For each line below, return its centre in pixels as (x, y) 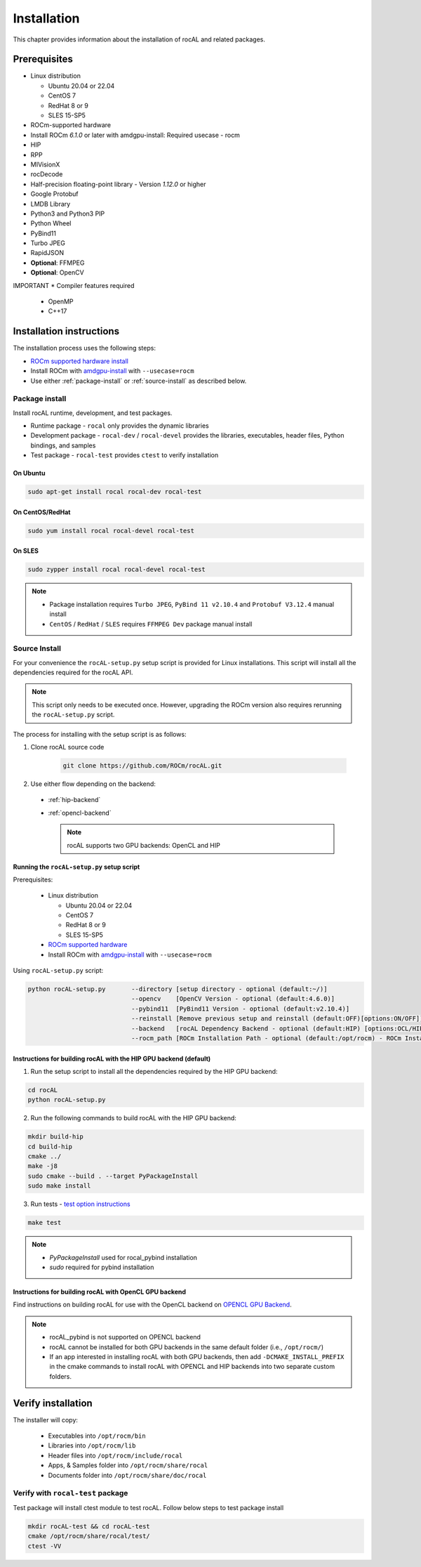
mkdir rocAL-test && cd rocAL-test (89, 1526)
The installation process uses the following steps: (84, 348)
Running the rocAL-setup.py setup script (76, 867)
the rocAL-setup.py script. (73, 715)
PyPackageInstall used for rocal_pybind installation (123, 1257)
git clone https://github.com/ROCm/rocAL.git (142, 765)
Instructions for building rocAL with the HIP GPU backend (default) (112, 1058)
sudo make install (59, 1186)
